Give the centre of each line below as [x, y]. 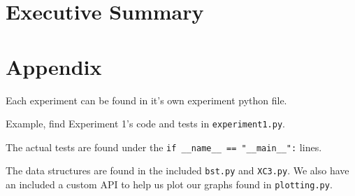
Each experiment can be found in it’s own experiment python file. [146, 100]
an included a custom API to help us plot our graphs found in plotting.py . [169, 184]
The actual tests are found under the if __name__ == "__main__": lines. [164, 147]
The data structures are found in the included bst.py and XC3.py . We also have [177, 170]
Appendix [54, 66]
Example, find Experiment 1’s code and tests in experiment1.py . [145, 124]
